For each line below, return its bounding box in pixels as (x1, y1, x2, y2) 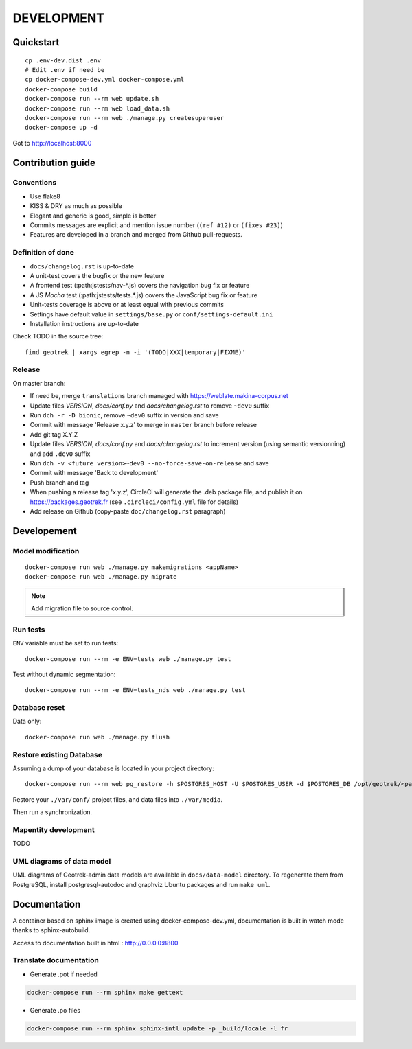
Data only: (12, 717, 42, 726)
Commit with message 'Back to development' (30, 469, 159, 477)
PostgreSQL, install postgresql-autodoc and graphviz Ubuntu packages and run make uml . (12, 880, 271, 888)
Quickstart (12, 36, 60, 48)
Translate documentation (12, 956, 99, 965)
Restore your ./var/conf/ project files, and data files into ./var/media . (12, 795, 223, 803)
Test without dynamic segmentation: (12, 670, 116, 678)
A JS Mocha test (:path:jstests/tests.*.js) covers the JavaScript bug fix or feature (30, 290, 257, 299)
